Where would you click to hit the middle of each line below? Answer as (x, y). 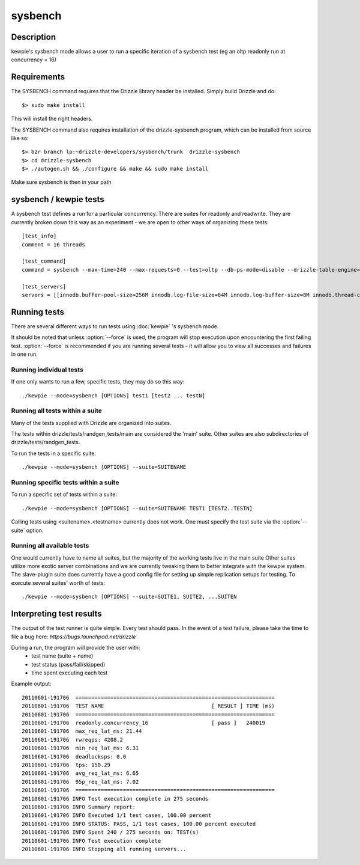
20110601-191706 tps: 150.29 (66, 765)
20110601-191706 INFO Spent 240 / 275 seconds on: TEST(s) (110, 832)
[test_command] (44, 261)
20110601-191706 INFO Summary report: (79, 807)
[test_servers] (44, 286)
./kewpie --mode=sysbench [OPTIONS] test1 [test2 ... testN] (113, 396)
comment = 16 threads (53, 244)
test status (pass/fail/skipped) (68, 664)
